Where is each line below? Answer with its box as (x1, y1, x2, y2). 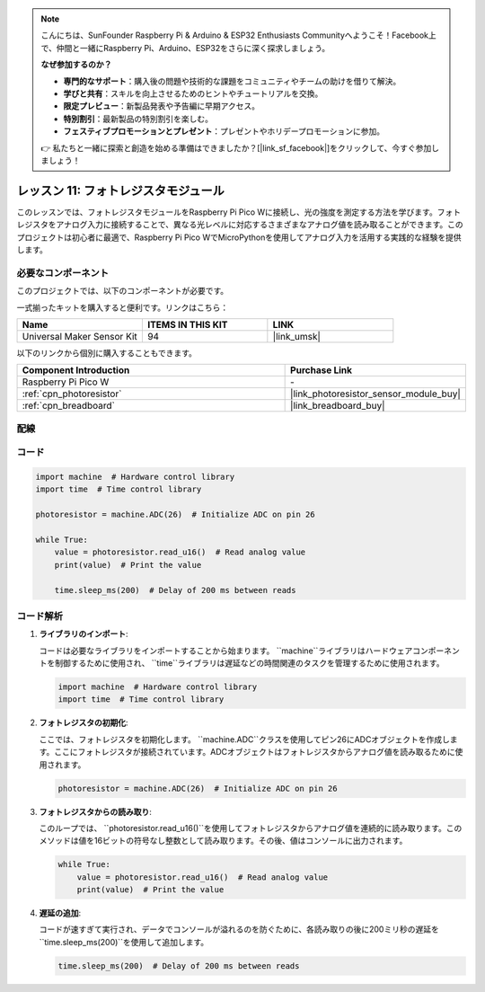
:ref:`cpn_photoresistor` (22, 387, 122, 400)
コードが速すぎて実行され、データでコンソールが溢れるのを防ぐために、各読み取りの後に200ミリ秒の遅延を (39, 924, 439, 934)
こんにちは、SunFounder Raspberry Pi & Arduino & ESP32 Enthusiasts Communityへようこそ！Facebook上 (40, 30, 437, 40)
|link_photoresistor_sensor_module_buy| (290, 387, 462, 400)
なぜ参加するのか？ (40, 59, 112, 70)
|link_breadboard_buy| (290, 400, 385, 412)
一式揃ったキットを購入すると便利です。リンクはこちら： (16, 302, 229, 313)
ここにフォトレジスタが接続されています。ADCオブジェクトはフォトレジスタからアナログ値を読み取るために (54, 747, 455, 757)
